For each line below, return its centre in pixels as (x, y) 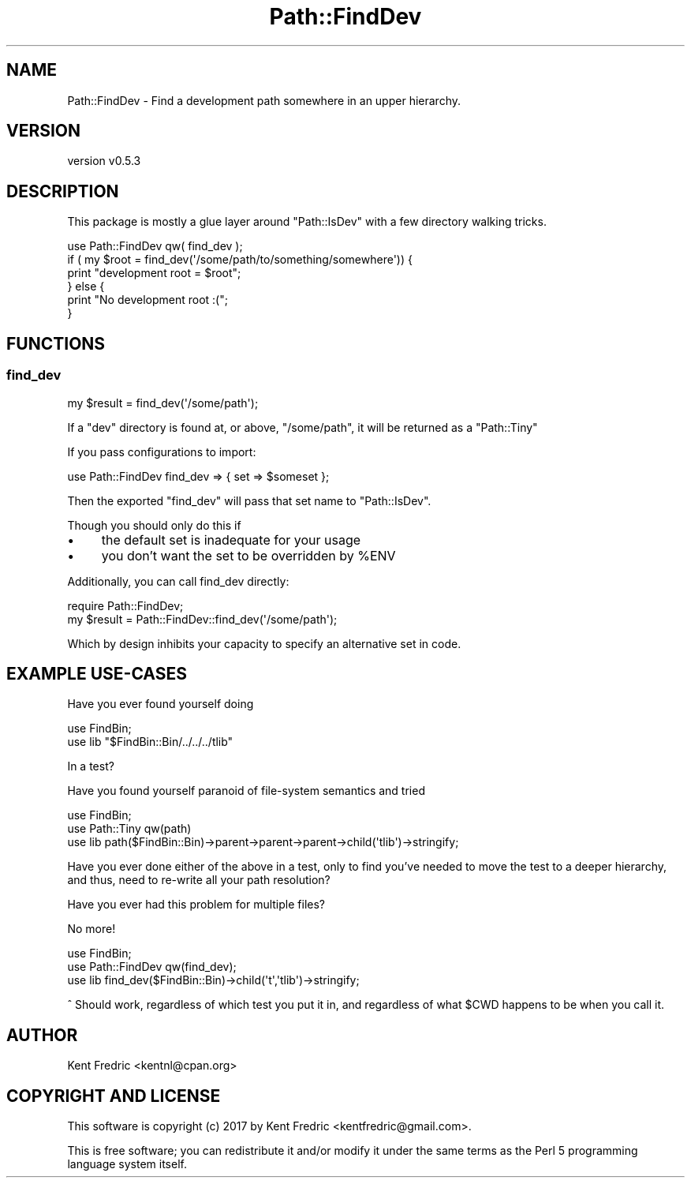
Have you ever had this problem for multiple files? (196, 905)
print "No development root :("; (148, 300)
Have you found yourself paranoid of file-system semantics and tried (246, 791)
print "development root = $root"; (154, 273)
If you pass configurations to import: (162, 451)
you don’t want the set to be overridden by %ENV (248, 555)
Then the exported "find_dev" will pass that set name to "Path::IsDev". (249, 500)
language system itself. (127, 1164)
